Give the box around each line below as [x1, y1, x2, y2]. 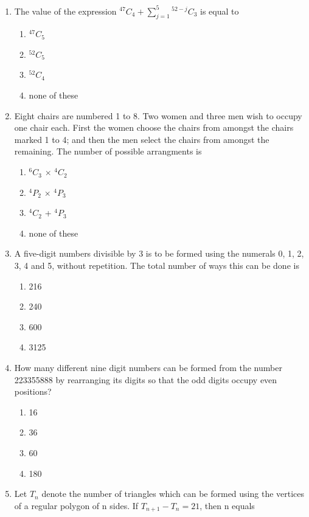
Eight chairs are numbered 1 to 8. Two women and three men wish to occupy [14, 109, 302, 122]
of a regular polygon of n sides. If [14, 499, 139, 512]
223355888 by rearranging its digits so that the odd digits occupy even [14, 373, 277, 386]
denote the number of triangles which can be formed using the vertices [41, 487, 305, 500]
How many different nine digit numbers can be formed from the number [14, 361, 282, 373]
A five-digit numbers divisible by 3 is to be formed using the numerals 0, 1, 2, [14, 247, 304, 260]
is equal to [200, 4, 239, 17]
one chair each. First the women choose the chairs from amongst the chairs [14, 121, 294, 134]
